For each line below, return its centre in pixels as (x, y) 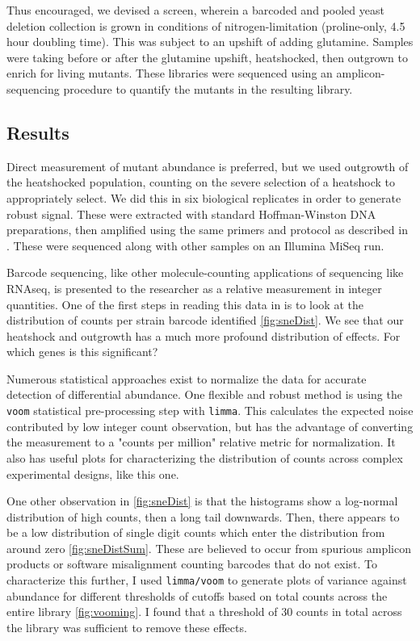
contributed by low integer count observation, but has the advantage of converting (210, 426)
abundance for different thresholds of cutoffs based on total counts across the (197, 595)
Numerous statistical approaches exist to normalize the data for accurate (187, 378)
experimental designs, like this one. (93, 473)
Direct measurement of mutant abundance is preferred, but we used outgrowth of (208, 166)
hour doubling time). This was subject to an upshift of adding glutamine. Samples (210, 42)
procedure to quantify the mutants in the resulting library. (208, 88)
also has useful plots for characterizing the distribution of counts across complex (205, 457)
